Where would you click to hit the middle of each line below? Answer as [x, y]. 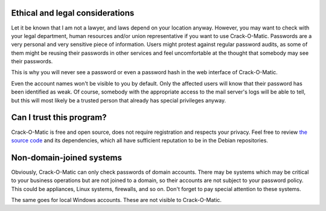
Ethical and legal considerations [73, 13]
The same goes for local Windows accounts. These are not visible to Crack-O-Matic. [117, 200]
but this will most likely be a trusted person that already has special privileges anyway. [119, 100]
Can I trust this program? [59, 118]
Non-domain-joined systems [66, 158]
